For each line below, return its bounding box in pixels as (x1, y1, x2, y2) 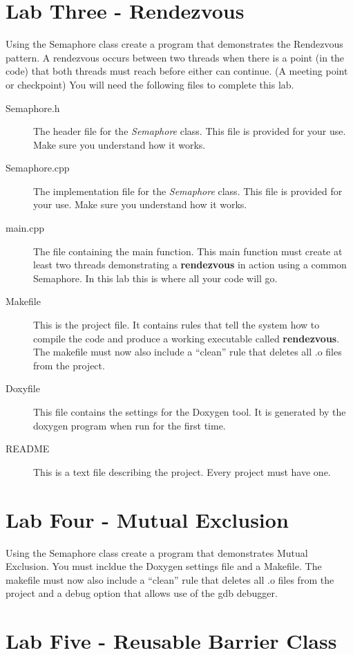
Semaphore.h (6, 100, 60, 115)
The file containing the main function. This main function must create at (33, 243, 343, 258)
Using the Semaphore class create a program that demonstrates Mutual (6, 545, 308, 560)
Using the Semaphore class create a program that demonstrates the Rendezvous (6, 37, 343, 51)
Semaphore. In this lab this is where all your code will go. (33, 270, 278, 285)
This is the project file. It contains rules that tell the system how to (33, 317, 320, 332)
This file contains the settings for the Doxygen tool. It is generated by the (33, 405, 346, 418)
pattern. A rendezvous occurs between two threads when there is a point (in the (6, 50, 345, 64)
